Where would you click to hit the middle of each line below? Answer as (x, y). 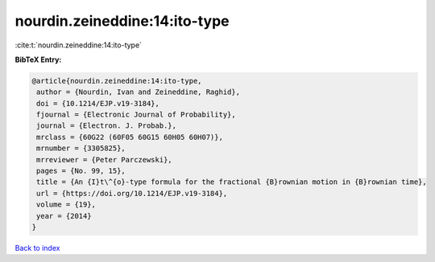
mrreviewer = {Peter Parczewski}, (104, 160)
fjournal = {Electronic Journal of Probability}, (137, 115)
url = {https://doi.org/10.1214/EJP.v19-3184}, (132, 193)
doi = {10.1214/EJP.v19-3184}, (98, 103)
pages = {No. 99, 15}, (81, 171)
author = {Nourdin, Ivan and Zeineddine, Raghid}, (139, 92)
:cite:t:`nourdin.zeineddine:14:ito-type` (79, 45)
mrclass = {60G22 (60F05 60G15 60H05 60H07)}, (130, 137)
